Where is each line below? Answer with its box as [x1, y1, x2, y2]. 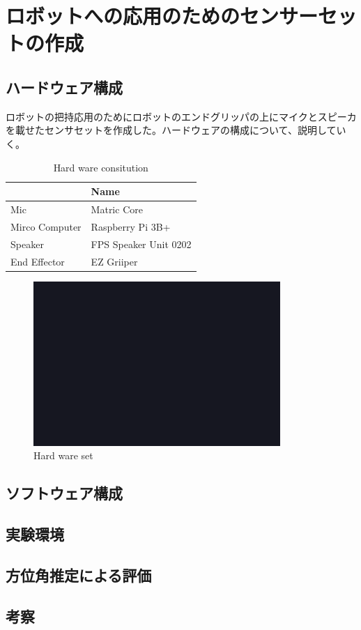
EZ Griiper [91, 254, 138, 268]
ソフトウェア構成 [6, 482, 123, 504]
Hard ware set [33, 448, 93, 463]
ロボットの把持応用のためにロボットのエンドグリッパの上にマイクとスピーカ [6, 109, 357, 123]
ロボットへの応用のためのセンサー [6, 1, 318, 30]
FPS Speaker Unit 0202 [91, 236, 192, 251]
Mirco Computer [10, 219, 82, 233]
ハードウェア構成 [6, 76, 123, 98]
